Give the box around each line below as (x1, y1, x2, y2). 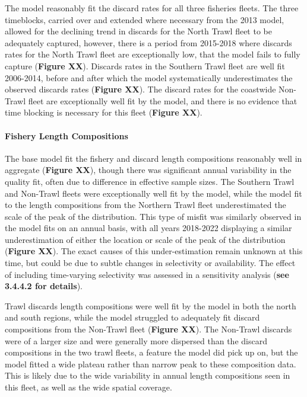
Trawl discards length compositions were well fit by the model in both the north (5, 299, 296, 312)
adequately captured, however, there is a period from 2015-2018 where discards (5, 36, 292, 49)
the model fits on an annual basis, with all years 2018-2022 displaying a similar (5, 222, 292, 234)
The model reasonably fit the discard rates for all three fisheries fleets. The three (5, 2, 299, 14)
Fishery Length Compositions (5, 129, 128, 142)
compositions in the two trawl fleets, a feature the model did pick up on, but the (5, 346, 298, 358)
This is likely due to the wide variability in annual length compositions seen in (5, 369, 290, 382)
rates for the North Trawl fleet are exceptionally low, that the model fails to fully (5, 48, 300, 60)
